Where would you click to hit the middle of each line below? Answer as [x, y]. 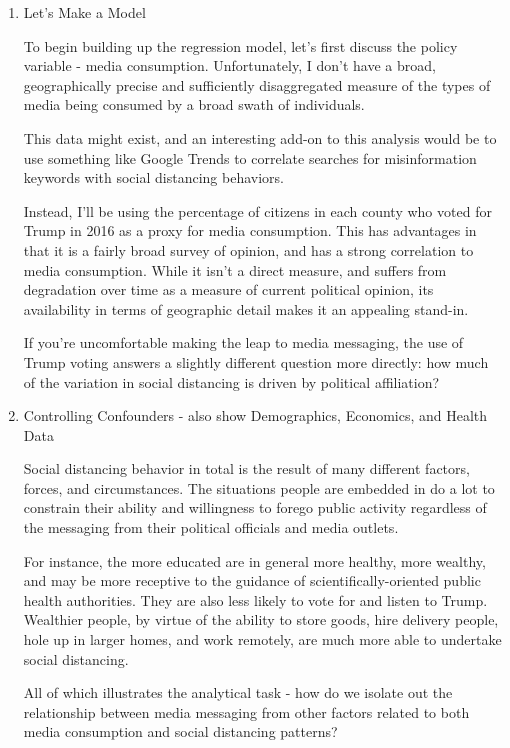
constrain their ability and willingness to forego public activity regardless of [255, 507]
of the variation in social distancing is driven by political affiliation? [231, 381]
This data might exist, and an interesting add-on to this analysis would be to [260, 137]
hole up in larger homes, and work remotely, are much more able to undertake [262, 639]
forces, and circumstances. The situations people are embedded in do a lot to [259, 487]
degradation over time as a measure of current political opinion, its [228, 289]
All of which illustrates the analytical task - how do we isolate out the [238, 692]
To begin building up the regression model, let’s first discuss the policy [240, 45]
